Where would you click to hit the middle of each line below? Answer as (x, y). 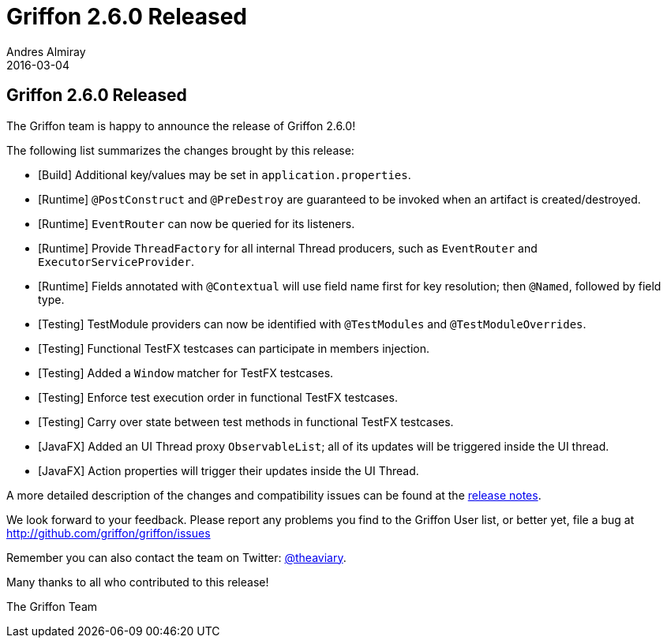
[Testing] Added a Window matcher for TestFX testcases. (186, 373)
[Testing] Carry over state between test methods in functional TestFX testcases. (246, 421)
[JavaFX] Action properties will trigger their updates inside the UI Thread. (229, 470)
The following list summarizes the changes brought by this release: (180, 150)
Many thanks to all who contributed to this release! (138, 582)
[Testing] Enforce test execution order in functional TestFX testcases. (218, 397)
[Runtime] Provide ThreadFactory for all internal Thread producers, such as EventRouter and (288, 248)
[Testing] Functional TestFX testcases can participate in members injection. (234, 348)
